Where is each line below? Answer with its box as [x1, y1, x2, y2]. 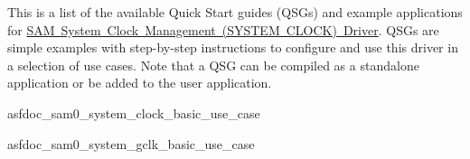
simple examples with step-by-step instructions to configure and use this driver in [7, 38, 458, 57]
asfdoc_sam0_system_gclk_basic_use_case [7, 134, 255, 153]
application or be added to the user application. [7, 73, 272, 92]
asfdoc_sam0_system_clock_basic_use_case [7, 103, 260, 122]
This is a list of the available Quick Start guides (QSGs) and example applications [7, 3, 463, 21]
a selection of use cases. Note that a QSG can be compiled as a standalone [7, 55, 419, 74]
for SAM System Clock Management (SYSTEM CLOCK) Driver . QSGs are [7, 20, 439, 39]
